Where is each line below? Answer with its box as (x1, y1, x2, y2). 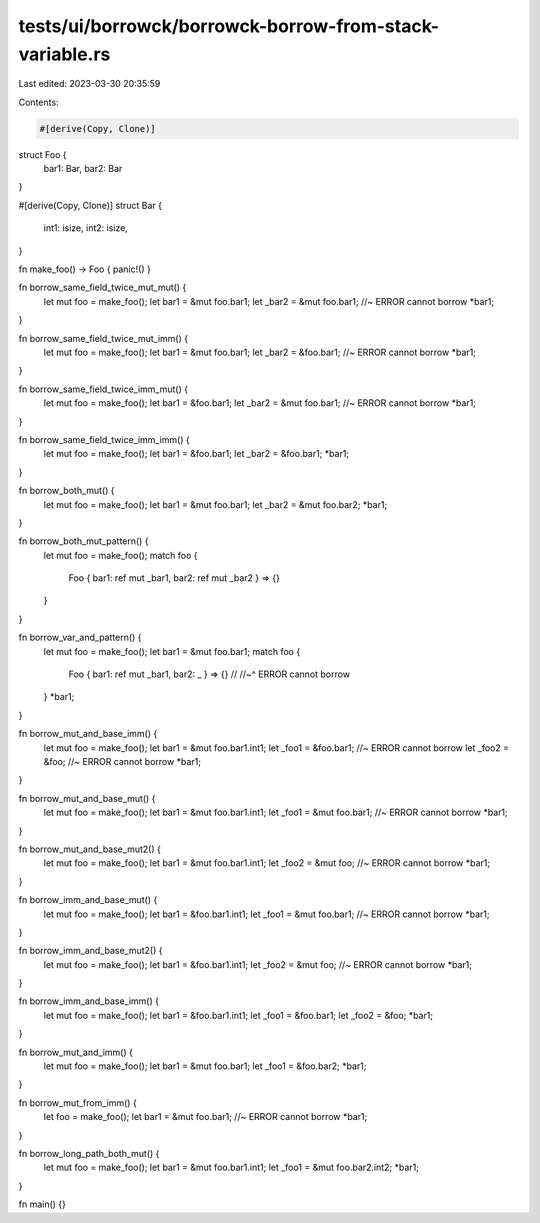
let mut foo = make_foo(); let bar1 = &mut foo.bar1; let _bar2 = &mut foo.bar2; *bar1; (43, 498, 388, 510)
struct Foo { (18, 148, 67, 160)
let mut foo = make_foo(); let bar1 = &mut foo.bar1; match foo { (43, 645, 301, 657)
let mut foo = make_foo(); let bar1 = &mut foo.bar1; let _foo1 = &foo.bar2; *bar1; (43, 1060, 367, 1072)
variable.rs (18, 43, 111, 65)
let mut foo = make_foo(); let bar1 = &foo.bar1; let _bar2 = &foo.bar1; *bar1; (43, 448, 350, 460)
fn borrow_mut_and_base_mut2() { (18, 843, 162, 855)
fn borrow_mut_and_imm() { (18, 1046, 134, 1058)
